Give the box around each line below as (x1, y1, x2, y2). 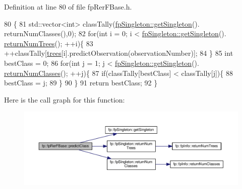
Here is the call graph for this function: (4, 94, 125, 105)
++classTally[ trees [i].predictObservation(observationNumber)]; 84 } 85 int (4, 48, 233, 58)
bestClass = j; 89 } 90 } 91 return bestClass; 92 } (4, 77, 158, 88)
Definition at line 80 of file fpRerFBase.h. (4, 2, 132, 12)
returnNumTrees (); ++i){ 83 (4, 38, 93, 48)
